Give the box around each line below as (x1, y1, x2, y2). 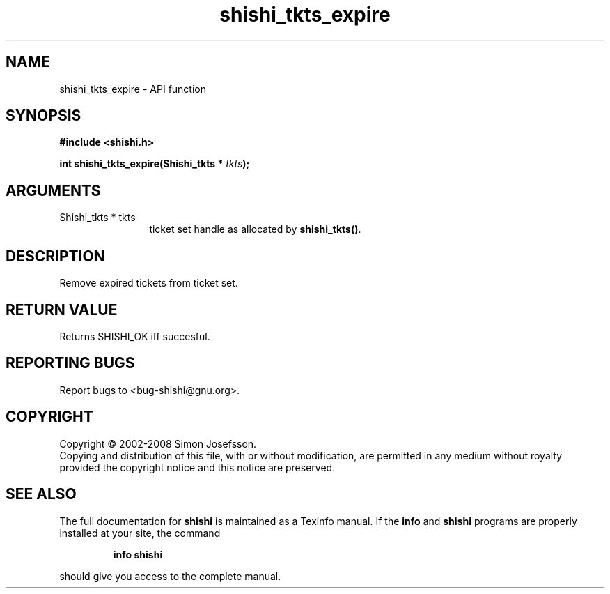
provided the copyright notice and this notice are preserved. (59, 461, 336, 473)
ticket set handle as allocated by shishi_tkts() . (149, 223, 361, 236)
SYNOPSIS (6, 107, 81, 125)
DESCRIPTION (6, 247, 105, 265)
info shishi (113, 548, 163, 561)
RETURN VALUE (6, 300, 118, 319)
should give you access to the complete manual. (59, 570, 281, 582)
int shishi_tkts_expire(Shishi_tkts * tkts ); (59, 158, 250, 170)
